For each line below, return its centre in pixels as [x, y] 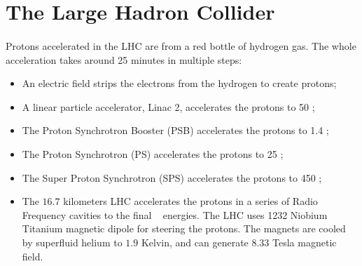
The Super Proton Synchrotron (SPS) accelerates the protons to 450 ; [172, 177]
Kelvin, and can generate [195, 242]
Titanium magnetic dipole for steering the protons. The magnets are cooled [184, 228]
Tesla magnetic [305, 242]
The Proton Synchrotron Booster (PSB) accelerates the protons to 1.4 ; [175, 130]
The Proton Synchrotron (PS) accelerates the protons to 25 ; [153, 153]
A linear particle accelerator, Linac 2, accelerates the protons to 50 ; [168, 106]
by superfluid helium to [72, 242]
